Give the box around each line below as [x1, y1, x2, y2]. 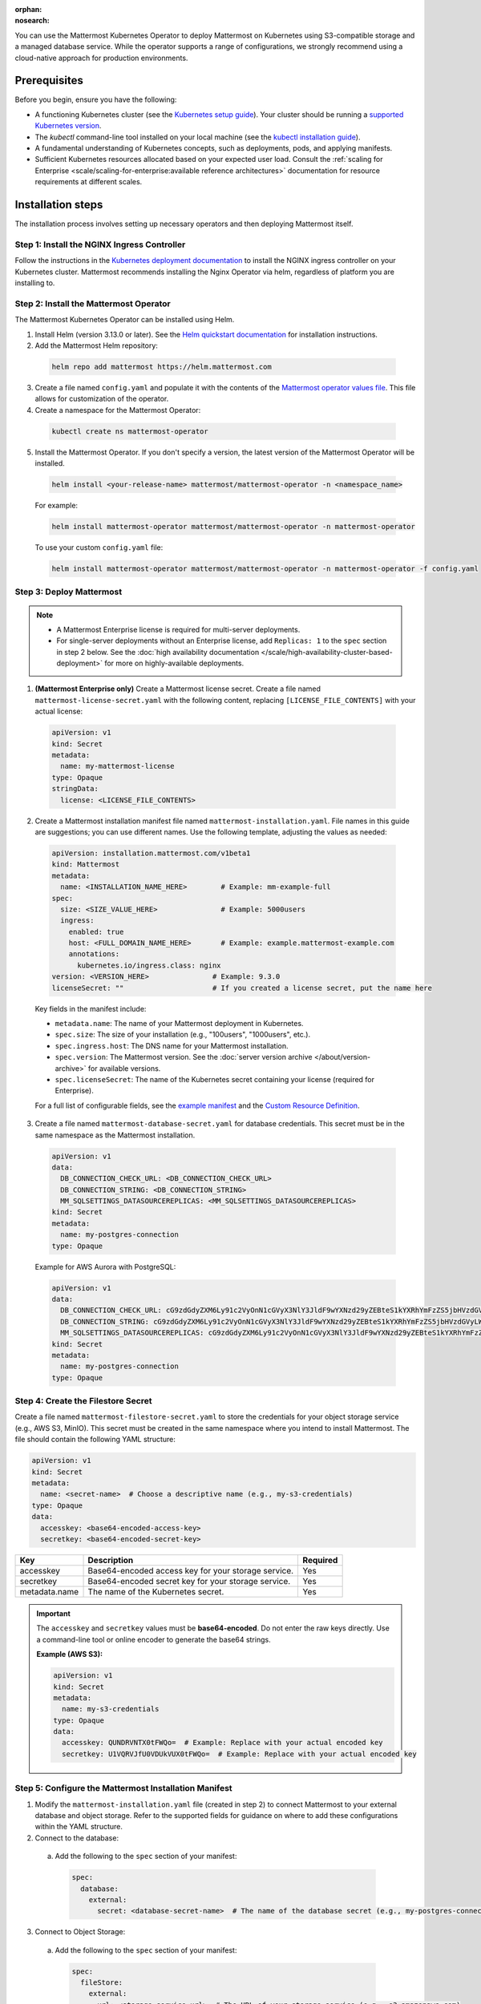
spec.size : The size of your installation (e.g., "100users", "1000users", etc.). [55, 1030, 311, 1040]
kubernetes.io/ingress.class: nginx [77, 960, 221, 970]
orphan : [14, 5, 42, 14]
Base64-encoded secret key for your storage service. [87, 1575, 291, 1586]
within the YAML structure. [34, 1822, 123, 1832]
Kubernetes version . [34, 121, 102, 131]
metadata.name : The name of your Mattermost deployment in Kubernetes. [55, 1019, 304, 1028]
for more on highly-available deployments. [104, 658, 245, 669]
